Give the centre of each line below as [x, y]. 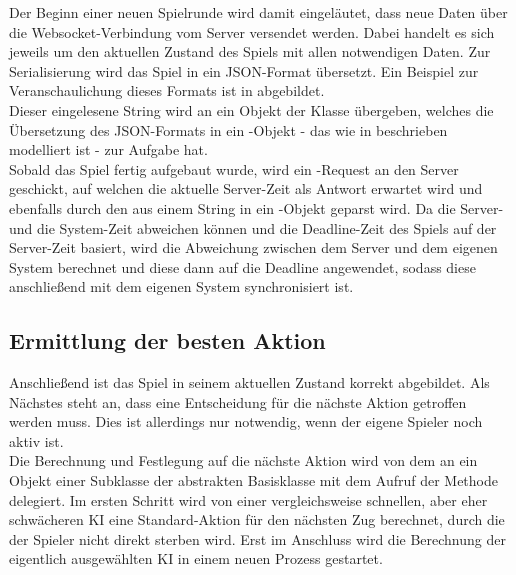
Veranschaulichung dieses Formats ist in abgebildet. [167, 90]
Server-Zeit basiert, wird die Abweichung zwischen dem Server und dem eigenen [253, 247]
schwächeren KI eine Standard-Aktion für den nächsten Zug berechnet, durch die [257, 519]
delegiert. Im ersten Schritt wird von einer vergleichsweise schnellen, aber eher [248, 499]
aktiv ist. [36, 440]
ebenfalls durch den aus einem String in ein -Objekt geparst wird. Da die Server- [256, 207]
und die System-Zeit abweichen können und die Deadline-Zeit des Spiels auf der [253, 227]
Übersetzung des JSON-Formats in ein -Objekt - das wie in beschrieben [228, 129]
